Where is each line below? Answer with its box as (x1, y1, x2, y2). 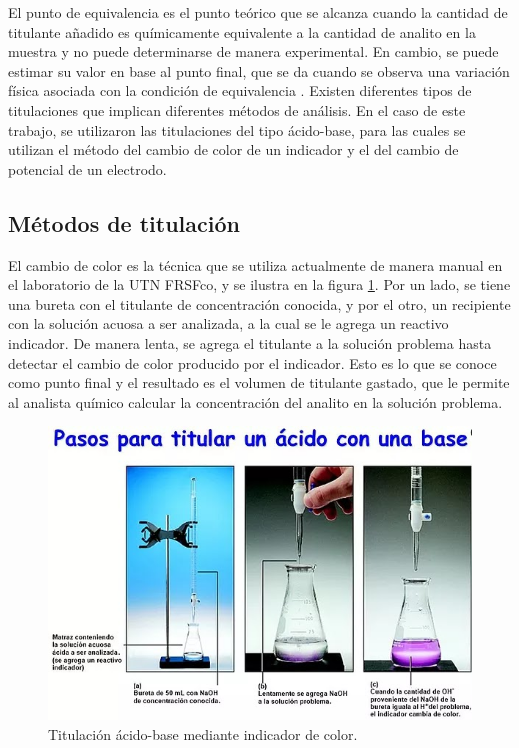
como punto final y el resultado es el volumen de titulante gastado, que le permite (8, 372, 510, 393)
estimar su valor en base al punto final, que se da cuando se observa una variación (8, 60, 510, 81)
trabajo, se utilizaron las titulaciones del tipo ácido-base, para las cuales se (8, 119, 466, 140)
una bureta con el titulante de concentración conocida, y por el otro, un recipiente (8, 293, 511, 314)
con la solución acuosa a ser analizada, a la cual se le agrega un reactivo (8, 313, 449, 334)
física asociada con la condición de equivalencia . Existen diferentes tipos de (8, 80, 472, 101)
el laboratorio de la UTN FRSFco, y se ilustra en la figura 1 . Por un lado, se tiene (8, 274, 511, 295)
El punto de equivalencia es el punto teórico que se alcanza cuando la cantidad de (8, 2, 508, 22)
